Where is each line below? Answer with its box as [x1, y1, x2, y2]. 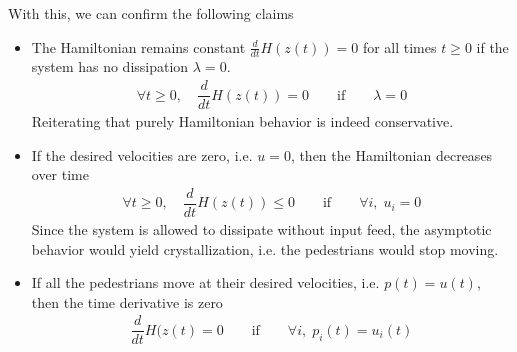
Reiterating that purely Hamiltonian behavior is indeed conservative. [31, 111, 454, 132]
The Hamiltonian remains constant [31, 36, 246, 57]
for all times [362, 36, 437, 57]
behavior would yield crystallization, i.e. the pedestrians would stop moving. [31, 238, 499, 259]
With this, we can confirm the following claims [8, 3, 294, 23]
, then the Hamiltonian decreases [290, 144, 493, 165]
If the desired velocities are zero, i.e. [31, 144, 253, 165]
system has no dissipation [31, 56, 189, 77]
